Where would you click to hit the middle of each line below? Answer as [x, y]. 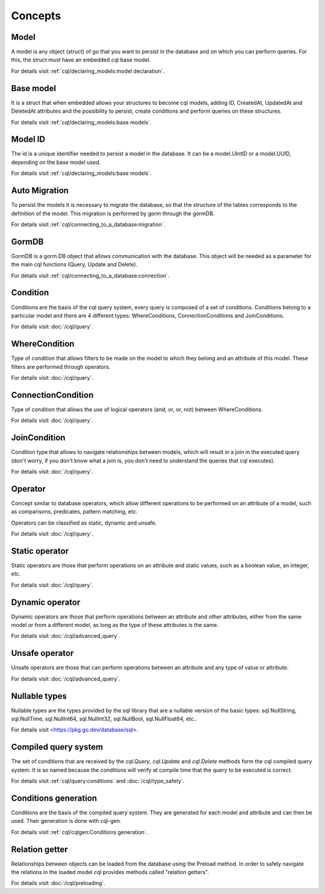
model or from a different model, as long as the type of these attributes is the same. [115, 625]
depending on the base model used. [56, 162]
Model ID [28, 140]
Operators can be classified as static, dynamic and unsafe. [84, 523]
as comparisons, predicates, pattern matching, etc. [74, 512]
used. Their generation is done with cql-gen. [66, 821]
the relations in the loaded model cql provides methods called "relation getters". [110, 872]
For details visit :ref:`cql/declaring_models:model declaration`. [88, 71]
